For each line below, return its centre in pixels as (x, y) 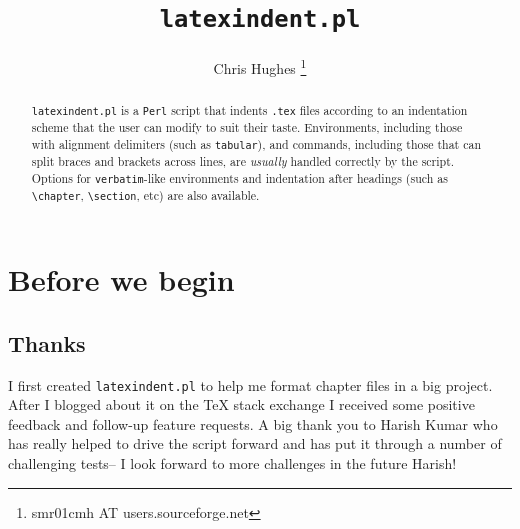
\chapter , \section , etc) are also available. (145, 195)
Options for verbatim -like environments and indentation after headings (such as (239, 177)
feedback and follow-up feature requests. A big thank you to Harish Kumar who (253, 423)
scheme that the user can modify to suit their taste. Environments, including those (247, 127)
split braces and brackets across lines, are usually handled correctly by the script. (243, 161)
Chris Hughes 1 (260, 66)
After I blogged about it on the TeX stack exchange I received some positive (241, 404)
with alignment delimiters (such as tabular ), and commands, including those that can (256, 144)
